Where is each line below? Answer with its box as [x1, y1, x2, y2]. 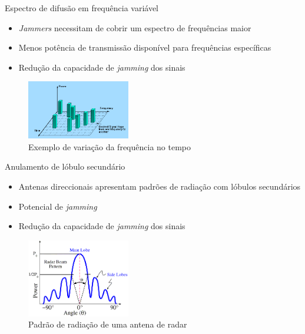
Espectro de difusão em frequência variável [5, 2, 159, 14]
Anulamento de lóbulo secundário [5, 160, 125, 173]
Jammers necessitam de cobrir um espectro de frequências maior [18, 21, 251, 34]
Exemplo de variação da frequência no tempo [28, 140, 191, 153]
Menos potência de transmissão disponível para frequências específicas [18, 41, 271, 54]
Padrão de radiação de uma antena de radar [28, 318, 187, 330]
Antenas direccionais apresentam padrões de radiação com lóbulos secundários [18, 180, 301, 192]
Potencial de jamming [18, 200, 97, 212]
